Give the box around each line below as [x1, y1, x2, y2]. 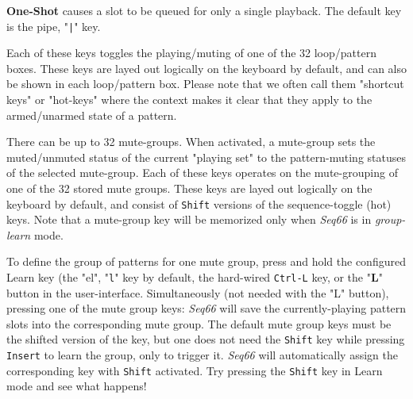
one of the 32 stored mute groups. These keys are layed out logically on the [6, 180, 372, 196]
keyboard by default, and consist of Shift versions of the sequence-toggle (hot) [6, 195, 392, 212]
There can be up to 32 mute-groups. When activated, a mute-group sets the [6, 133, 376, 150]
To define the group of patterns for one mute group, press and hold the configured [6, 253, 406, 270]
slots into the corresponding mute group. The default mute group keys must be [6, 315, 392, 332]
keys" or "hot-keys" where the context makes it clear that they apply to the [6, 91, 372, 108]
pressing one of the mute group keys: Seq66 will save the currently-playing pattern [6, 300, 407, 317]
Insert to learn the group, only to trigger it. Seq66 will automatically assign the [6, 347, 398, 363]
